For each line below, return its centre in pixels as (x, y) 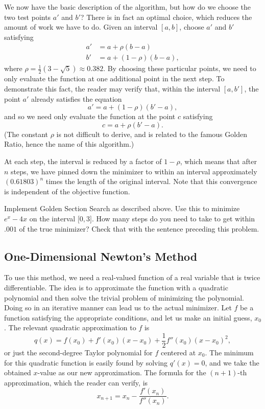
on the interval (52, 218)
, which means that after (218, 161)
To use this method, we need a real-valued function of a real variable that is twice (132, 277)
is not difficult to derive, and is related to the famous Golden (152, 134)
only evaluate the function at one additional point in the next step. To (114, 78)
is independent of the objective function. (67, 191)
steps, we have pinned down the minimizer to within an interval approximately (134, 171)
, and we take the (232, 362)
